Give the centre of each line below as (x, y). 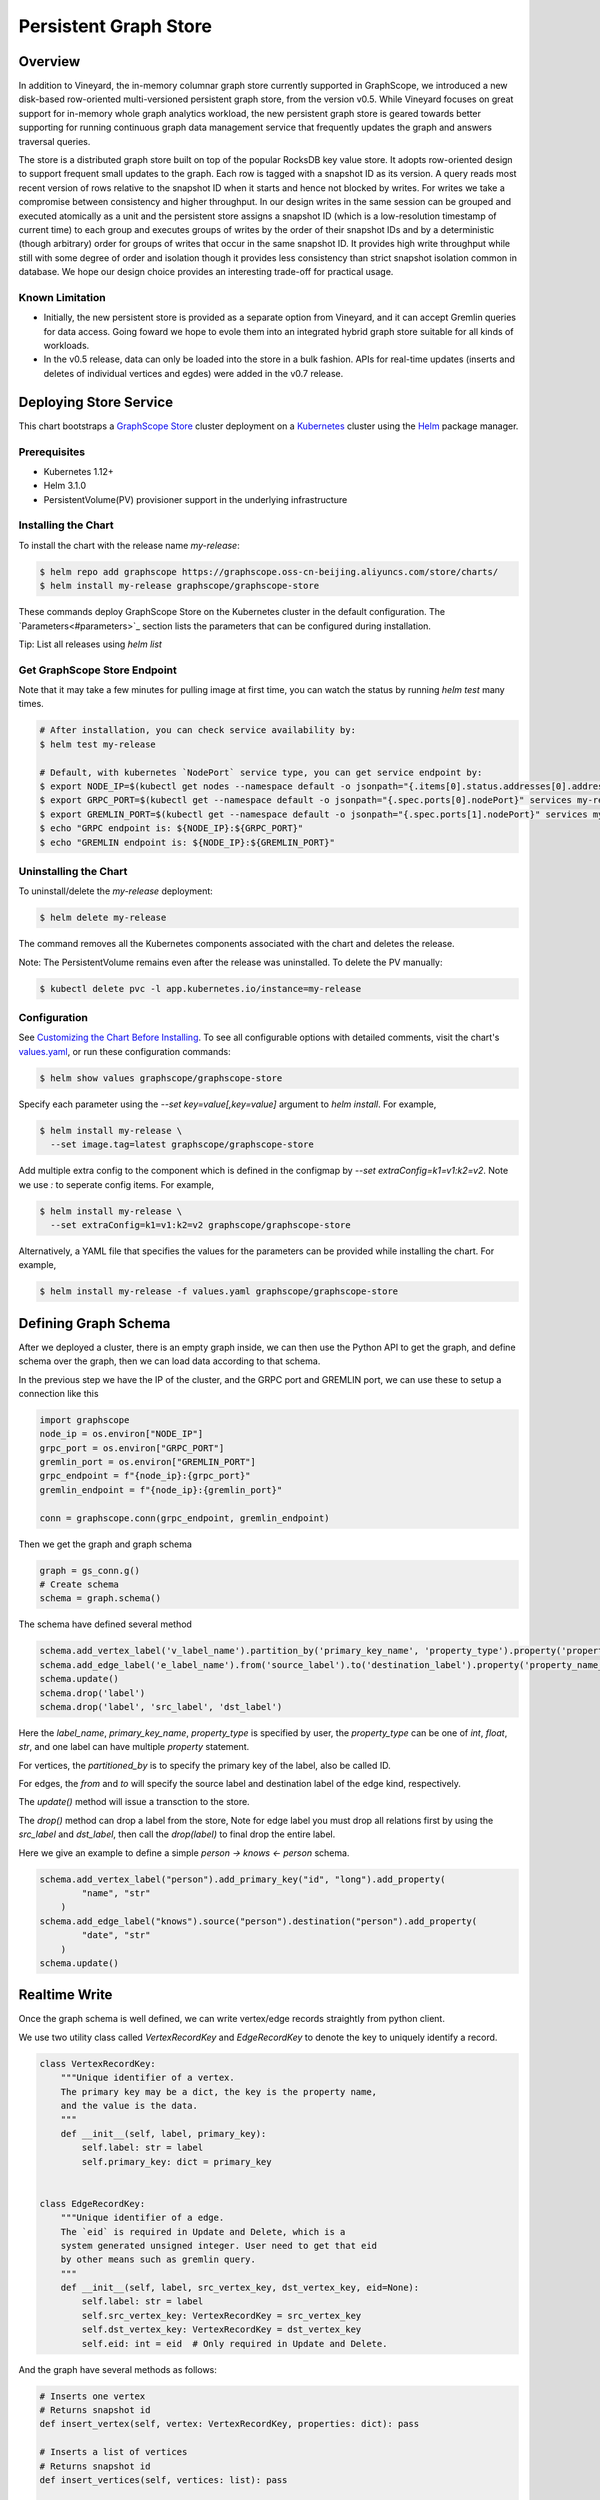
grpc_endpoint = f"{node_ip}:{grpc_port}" (145, 1476)
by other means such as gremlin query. (158, 2259)
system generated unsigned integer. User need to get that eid (219, 2245)
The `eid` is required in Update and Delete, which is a (203, 2231)
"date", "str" (116, 1935)
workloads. (66, 346)
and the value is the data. (129, 2106)
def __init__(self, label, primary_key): (163, 2133)
